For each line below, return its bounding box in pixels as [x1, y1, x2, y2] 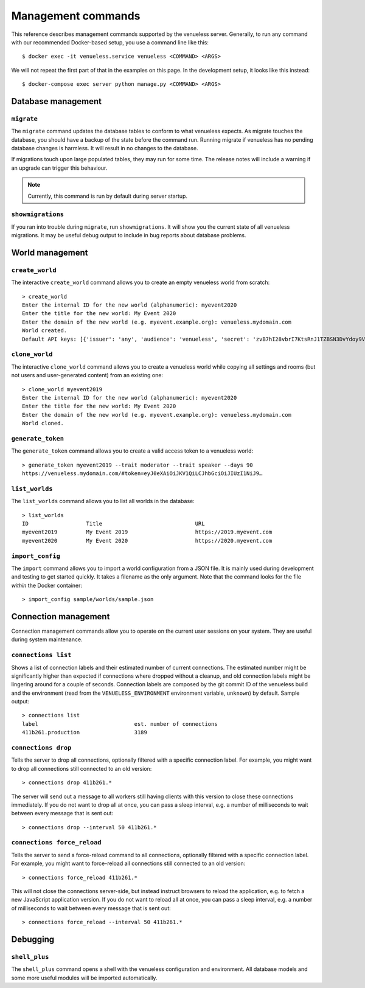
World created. [22, 327, 68, 334]
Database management [11, 96, 102, 106]
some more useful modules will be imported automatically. [11, 974, 158, 981]
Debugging [11, 934, 55, 945]
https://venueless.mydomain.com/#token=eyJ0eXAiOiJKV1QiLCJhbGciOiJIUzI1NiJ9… [22, 470, 263, 477]
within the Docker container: [11, 582, 82, 589]
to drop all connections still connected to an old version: [11, 765, 152, 772]
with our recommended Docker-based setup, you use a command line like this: [11, 38, 209, 46]
